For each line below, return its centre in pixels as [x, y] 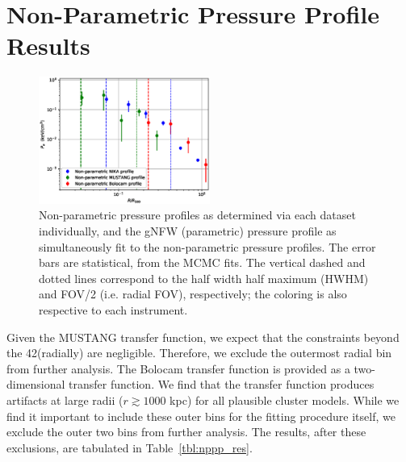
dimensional [36, 384]
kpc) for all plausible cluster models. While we [285, 400]
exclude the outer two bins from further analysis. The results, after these [186, 432]
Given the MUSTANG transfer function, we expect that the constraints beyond [203, 337]
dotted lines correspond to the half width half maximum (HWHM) [204, 278]
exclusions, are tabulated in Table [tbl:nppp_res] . [130, 447]
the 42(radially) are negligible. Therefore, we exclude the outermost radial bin [199, 353]
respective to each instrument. [113, 310]
